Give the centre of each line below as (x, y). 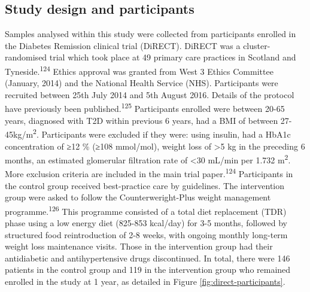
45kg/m (19, 134)
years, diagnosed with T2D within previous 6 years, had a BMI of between (142, 120)
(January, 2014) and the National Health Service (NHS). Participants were (142, 83)
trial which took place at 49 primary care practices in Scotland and (173, 57)
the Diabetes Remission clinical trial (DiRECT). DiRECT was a (123, 45)
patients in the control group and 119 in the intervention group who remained (148, 270)
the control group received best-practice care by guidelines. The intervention (145, 185)
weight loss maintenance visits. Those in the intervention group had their (139, 246)
